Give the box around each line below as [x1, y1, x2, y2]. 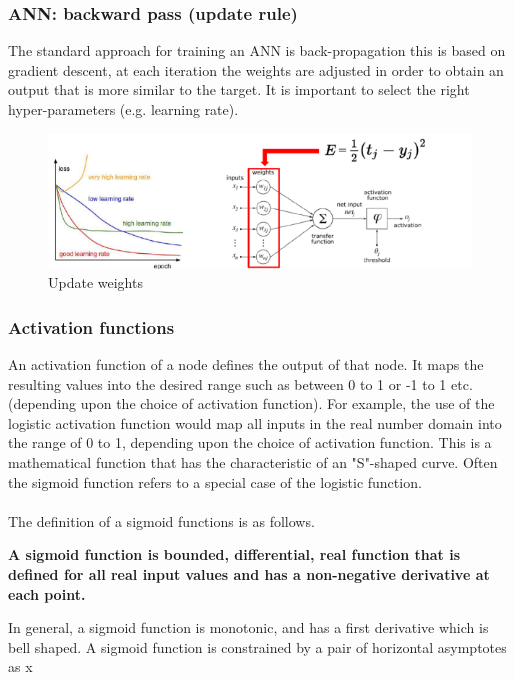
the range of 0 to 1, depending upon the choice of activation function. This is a [8, 432, 492, 453]
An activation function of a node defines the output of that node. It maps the [8, 354, 484, 375]
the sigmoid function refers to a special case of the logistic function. [8, 471, 422, 492]
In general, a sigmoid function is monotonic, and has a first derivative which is [8, 617, 489, 638]
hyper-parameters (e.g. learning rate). [8, 99, 239, 119]
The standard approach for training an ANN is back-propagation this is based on [8, 40, 506, 61]
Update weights [48, 272, 143, 293]
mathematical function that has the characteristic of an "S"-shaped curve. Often [8, 452, 498, 473]
